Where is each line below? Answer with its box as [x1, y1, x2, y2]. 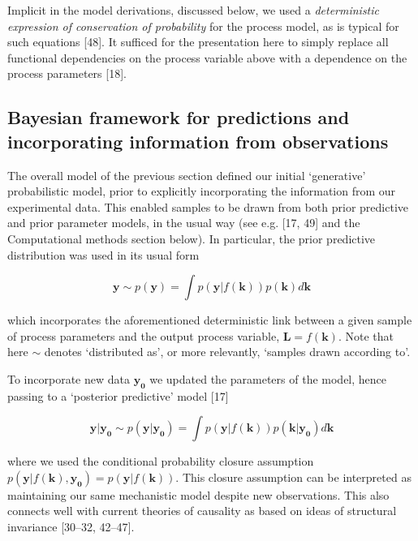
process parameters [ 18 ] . [7, 65, 127, 82]
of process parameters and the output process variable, [7, 327, 280, 344]
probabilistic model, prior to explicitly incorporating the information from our [7, 182, 396, 200]
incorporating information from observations [7, 128, 389, 153]
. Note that [338, 327, 394, 344]
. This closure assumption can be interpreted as [175, 468, 412, 485]
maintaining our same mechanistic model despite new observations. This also [7, 486, 390, 503]
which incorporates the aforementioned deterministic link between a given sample [7, 311, 412, 328]
